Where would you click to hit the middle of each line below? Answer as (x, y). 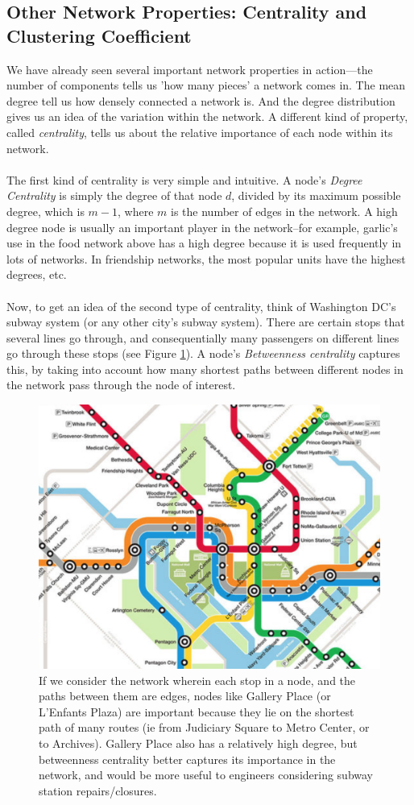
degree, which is (46, 211)
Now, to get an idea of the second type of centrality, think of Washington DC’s (201, 306)
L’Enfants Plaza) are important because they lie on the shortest (197, 711)
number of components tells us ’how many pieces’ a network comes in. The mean (206, 85)
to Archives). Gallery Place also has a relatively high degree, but (198, 743)
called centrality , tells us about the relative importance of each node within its (200, 132)
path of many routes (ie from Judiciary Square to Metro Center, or (204, 727)
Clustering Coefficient (99, 35)
